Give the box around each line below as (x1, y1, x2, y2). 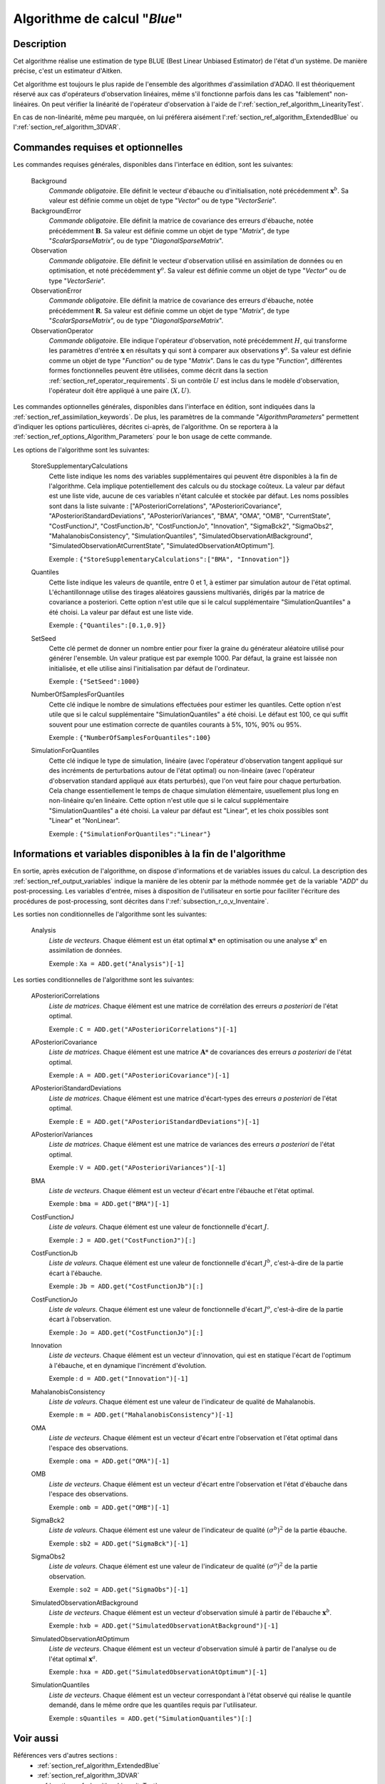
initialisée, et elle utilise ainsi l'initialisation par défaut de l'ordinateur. (48, 664, 250, 672)
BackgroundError (31, 206, 82, 215)
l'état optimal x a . (48, 1653, 98, 1663)
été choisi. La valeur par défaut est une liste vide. (48, 607, 194, 617)
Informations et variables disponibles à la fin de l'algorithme (13, 848, 286, 860)
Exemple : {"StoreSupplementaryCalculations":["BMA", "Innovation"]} (48, 554, 290, 563)
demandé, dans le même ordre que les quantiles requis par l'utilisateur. (48, 1701, 257, 1709)
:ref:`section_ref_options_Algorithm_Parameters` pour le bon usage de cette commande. (13, 432, 272, 441)
